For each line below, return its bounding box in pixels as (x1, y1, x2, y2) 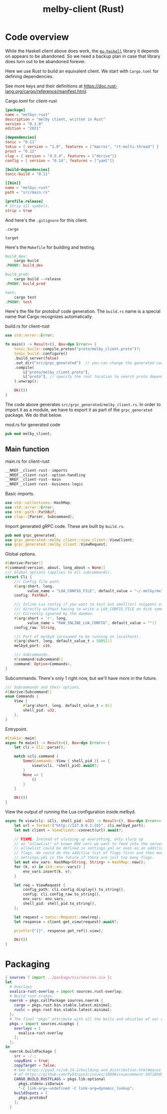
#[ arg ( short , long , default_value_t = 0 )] (23, 703, 112, 708)
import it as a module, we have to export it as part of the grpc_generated (5, 407, 153, 413)
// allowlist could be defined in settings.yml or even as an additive (14, 846, 166, 851)
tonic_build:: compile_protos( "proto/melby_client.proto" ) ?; (14, 346, 141, 351)
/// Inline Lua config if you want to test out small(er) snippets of (14, 602, 164, 607)
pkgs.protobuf (18, 1095, 48, 1100)
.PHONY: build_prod (5, 281, 46, 286)
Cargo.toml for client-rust (5, 98, 57, 104)
